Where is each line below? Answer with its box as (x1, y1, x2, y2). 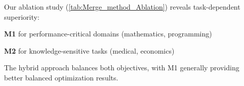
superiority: (4, 11, 39, 22)
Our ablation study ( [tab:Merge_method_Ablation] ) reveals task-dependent (4, 2, 240, 12)
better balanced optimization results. (4, 72, 118, 82)
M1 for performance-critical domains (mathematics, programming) (4, 28, 212, 39)
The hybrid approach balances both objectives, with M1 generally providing (4, 62, 239, 73)
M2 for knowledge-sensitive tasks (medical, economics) (4, 45, 175, 56)
